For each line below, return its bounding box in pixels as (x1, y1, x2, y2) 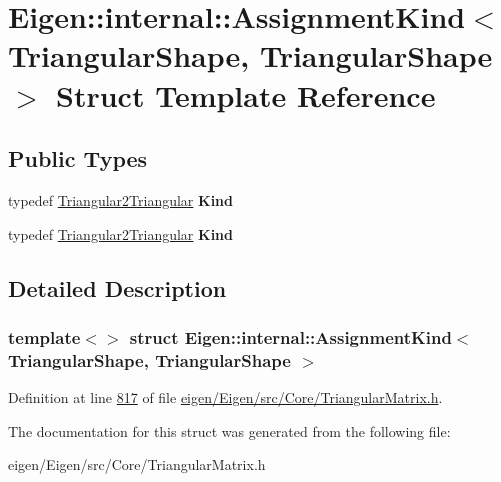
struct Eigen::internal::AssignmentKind (129, 324, 452, 349)
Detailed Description (8, 272, 227, 303)
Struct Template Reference (56, 74, 436, 115)
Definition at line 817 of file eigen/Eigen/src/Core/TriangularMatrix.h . (8, 387, 443, 408)
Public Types (8, 143, 148, 174)
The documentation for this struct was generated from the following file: (8, 420, 451, 441)
